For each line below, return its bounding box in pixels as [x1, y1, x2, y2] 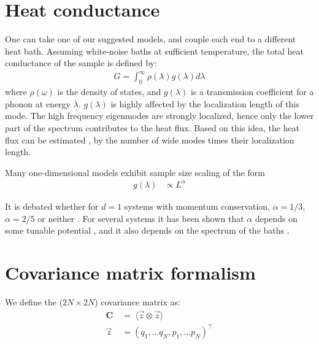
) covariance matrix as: [94, 295, 180, 308]
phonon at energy [5, 97, 71, 110]
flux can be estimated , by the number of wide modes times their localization [5, 133, 294, 146]
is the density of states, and [57, 85, 161, 98]
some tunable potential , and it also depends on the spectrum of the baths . [5, 224, 290, 237]
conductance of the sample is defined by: [5, 56, 157, 69]
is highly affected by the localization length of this [110, 97, 299, 110]
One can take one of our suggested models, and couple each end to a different [5, 32, 296, 45]
